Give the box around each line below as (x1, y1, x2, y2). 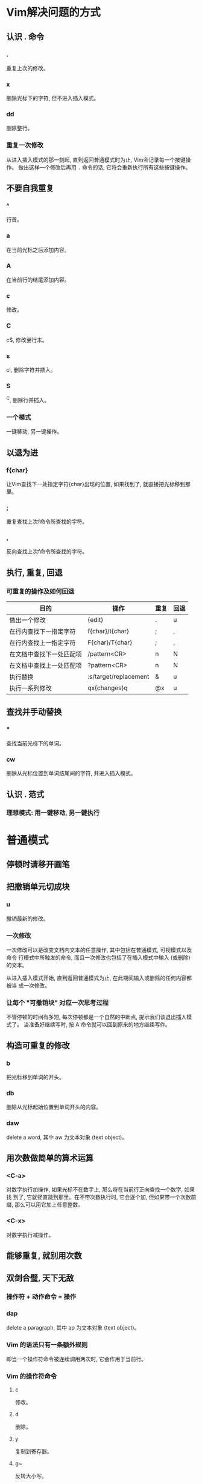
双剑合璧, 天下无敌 (6, 1273, 74, 1284)
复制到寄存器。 (14, 1448, 52, 1455)
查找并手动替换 (6, 707, 62, 717)
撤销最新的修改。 (6, 915, 49, 922)
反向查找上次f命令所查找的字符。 (6, 548, 88, 555)
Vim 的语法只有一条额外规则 (6, 1341, 88, 1349)
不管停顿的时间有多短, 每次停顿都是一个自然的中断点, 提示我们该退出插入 (6, 1014, 187, 1021)
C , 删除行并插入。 (6, 395, 50, 403)
